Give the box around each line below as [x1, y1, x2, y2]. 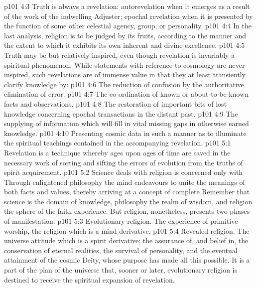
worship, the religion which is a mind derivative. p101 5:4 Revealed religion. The [4, 225, 250, 236]
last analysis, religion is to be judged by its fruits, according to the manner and [4, 30, 246, 40]
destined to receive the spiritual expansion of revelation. [4, 274, 175, 285]
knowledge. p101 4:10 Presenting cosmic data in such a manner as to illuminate [4, 128, 247, 138]
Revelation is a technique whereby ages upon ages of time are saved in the [4, 147, 231, 157]
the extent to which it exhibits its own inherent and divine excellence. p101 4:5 [4, 40, 245, 50]
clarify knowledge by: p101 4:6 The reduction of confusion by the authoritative [4, 79, 244, 89]
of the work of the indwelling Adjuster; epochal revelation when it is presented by [4, 10, 253, 21]
